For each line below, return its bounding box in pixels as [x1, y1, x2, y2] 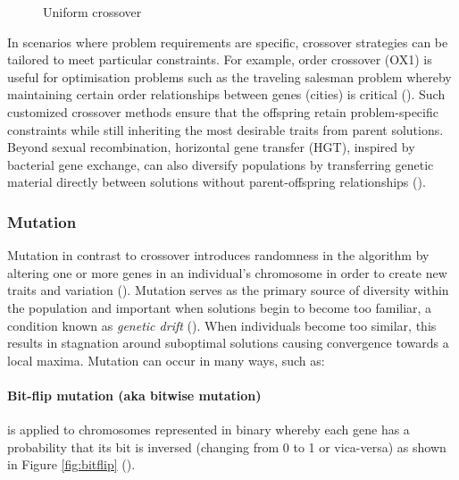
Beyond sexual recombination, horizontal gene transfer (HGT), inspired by [7, 138, 415, 156]
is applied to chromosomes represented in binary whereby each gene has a [7, 420, 410, 439]
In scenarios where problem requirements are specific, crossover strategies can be [7, 32, 448, 51]
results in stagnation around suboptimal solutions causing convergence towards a [7, 333, 449, 352]
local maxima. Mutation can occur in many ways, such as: [7, 350, 325, 369]
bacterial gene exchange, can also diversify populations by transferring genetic [7, 155, 434, 173]
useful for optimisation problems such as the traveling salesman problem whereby [7, 67, 452, 86]
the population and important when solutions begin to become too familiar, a [7, 298, 432, 316]
